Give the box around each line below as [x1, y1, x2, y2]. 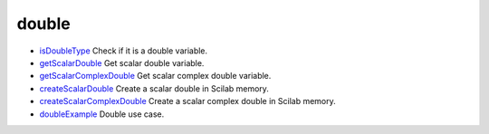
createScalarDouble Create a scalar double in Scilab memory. [39, 82, 269, 94]
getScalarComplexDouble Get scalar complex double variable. [39, 71, 272, 81]
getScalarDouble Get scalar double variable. [39, 57, 205, 68]
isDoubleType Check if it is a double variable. [39, 45, 208, 56]
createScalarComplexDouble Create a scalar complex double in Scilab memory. [39, 96, 337, 107]
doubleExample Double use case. [39, 109, 165, 120]
